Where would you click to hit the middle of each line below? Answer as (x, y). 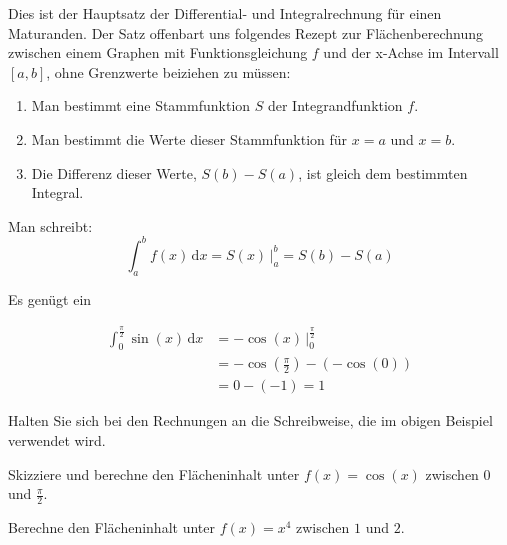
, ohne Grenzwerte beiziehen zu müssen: (168, 71)
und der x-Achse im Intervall (411, 52)
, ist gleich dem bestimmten (383, 172)
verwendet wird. (57, 440)
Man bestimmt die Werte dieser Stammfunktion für (189, 138)
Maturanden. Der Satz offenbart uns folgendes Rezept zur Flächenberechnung (246, 32)
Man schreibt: (50, 225)
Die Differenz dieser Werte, (114, 172)
